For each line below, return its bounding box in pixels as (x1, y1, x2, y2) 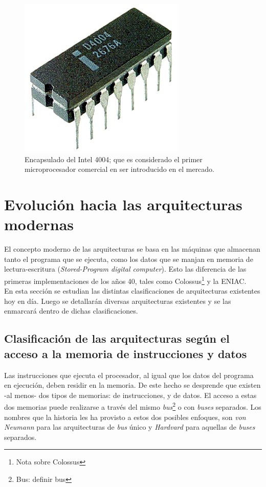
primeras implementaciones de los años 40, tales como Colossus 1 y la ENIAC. (4, 274, 247, 286)
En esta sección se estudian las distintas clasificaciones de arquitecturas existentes (4, 285, 260, 296)
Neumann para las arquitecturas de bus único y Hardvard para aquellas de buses (4, 422, 255, 432)
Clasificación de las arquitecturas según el (4, 330, 230, 346)
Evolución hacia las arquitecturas (4, 193, 242, 214)
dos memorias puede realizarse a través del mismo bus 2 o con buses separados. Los (4, 400, 261, 412)
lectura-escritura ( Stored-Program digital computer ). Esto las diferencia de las (4, 263, 247, 274)
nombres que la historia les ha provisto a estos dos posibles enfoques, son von (4, 411, 246, 422)
